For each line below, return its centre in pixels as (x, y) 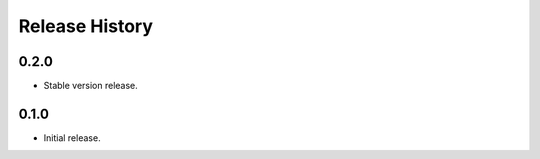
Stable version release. (91, 86)
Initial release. (72, 137)
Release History (86, 26)
